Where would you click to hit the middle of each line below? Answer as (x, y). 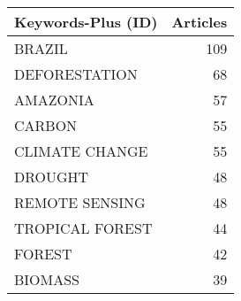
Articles (200, 22)
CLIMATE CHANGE (81, 151)
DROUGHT (52, 177)
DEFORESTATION (76, 74)
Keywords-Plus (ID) (86, 22)
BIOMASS (47, 279)
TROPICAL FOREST (83, 228)
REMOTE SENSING (80, 202)
